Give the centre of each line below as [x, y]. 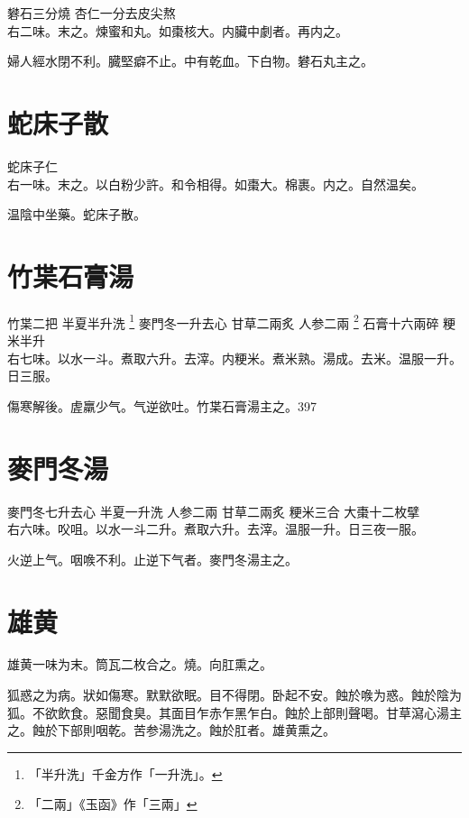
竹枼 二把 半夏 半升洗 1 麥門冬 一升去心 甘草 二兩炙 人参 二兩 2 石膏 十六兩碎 [223, 321]
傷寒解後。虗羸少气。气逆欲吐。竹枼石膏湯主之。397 [162, 405]
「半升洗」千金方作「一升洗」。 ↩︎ [125, 773]
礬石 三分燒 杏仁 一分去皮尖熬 [92, 13]
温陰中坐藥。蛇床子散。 [77, 214]
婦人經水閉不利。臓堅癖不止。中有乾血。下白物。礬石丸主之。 [190, 61]
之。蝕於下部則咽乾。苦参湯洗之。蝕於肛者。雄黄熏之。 [171, 730]
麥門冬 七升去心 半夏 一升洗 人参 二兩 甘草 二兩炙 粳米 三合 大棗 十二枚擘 [214, 511]
